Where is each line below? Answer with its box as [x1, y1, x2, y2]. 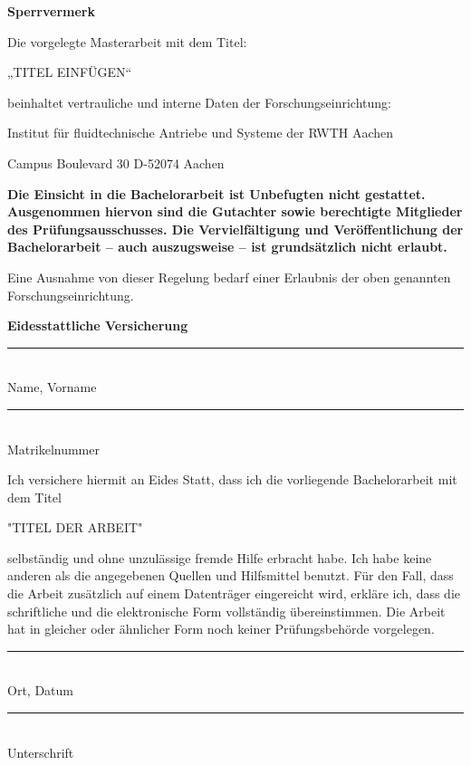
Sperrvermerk [7, 2, 95, 20]
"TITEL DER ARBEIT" [7, 518, 143, 537]
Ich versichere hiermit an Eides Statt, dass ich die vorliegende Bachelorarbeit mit [7, 470, 457, 489]
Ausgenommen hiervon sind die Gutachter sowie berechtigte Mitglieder [7, 202, 463, 221]
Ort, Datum [7, 681, 73, 700]
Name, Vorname [7, 378, 97, 397]
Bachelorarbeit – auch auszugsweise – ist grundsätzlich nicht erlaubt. [7, 237, 447, 256]
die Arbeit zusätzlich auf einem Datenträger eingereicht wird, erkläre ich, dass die [7, 584, 461, 603]
